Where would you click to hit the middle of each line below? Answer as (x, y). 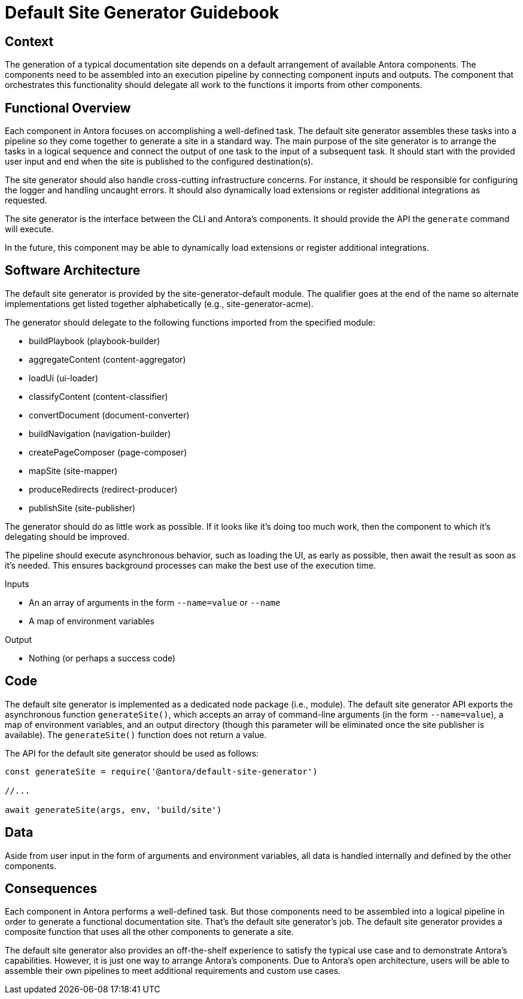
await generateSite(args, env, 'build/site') (113, 810)
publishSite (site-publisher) (82, 508)
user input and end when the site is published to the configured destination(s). (159, 162)
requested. (26, 201)
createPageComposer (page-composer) (108, 452)
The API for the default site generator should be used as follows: (132, 753)
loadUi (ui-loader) (64, 378)
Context (29, 41)
